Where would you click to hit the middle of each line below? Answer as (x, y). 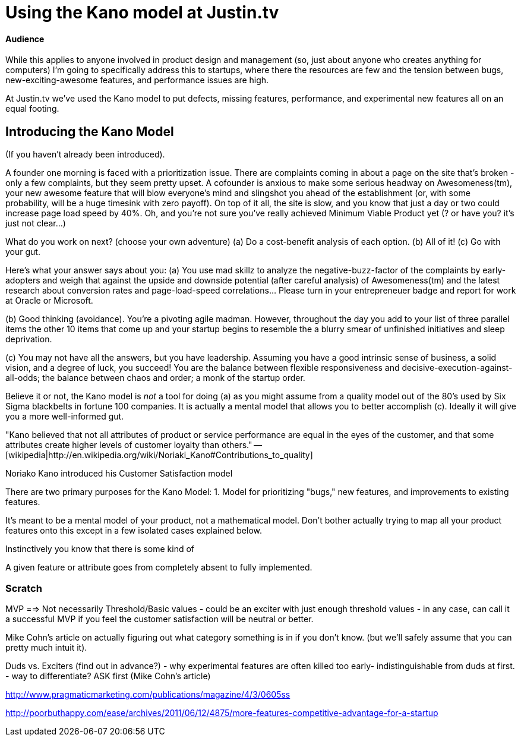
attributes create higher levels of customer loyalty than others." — (134, 445)
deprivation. (29, 339)
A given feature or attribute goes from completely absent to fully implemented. (159, 567)
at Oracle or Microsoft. (49, 301)
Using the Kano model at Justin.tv (142, 12)
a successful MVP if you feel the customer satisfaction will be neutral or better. (160, 619)
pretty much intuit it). (46, 647)
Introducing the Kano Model (90, 131)
